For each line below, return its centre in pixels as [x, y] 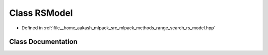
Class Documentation [43, 42]
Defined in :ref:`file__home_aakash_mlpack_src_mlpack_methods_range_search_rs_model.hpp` [119, 28]
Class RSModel [41, 13]
